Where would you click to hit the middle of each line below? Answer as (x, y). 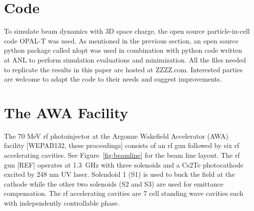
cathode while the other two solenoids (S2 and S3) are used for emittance (114, 183)
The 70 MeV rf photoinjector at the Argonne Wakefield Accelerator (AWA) (116, 136)
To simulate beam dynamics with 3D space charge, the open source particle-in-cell (127, 31)
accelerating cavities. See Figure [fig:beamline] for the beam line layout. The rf (122, 155)
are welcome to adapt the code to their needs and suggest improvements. (113, 79)
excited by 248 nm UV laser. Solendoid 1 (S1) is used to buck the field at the (119, 174)
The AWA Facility (66, 112)
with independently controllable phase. (62, 202)
